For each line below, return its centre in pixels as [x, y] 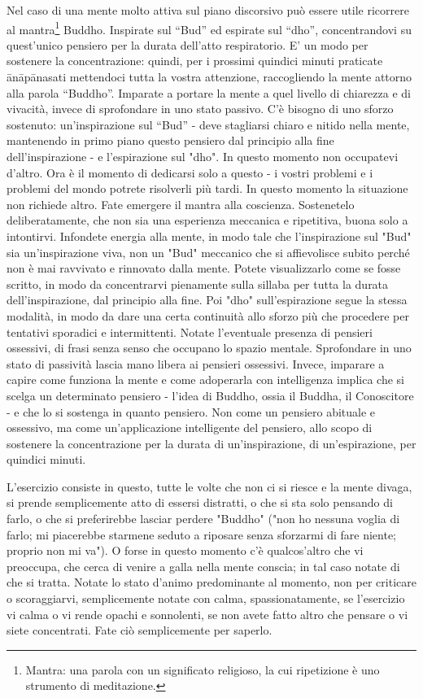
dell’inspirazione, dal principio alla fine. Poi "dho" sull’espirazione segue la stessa [207, 300]
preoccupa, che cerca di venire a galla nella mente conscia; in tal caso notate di [203, 566]
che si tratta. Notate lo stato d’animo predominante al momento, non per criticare [211, 582]
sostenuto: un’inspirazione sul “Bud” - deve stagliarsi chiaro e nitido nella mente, [208, 124]
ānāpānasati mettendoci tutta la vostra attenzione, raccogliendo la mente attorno [209, 77]
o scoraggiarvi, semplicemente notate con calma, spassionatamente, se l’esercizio [206, 598]
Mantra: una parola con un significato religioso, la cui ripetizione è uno [203, 669]
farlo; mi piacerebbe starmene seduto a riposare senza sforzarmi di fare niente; [202, 534]
